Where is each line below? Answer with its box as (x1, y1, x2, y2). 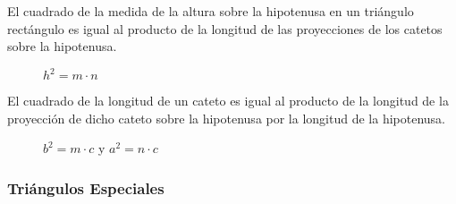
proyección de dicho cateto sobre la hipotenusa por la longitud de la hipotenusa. (7, 108, 445, 127)
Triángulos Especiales (7, 176, 165, 199)
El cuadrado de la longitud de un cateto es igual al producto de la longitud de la (7, 91, 449, 110)
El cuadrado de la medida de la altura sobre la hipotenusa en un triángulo (7, 2, 414, 20)
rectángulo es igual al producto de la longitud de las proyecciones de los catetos (7, 19, 443, 38)
